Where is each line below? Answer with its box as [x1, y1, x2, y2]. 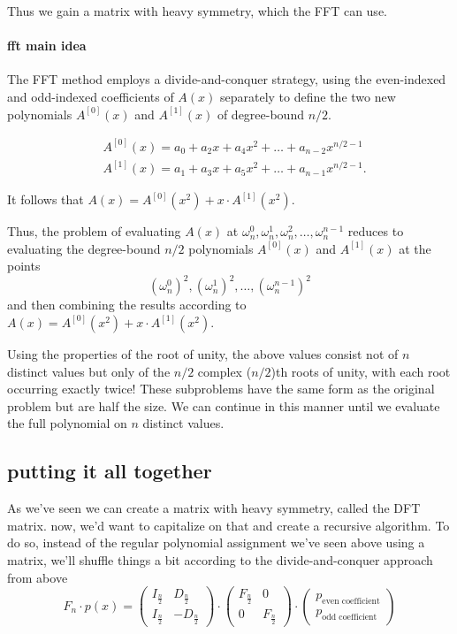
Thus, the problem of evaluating [7, 222, 181, 241]
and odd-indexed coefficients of [7, 87, 174, 105]
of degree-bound [217, 104, 304, 123]
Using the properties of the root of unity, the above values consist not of [7, 344, 399, 363]
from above [7, 568, 68, 586]
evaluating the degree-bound [7, 239, 161, 257]
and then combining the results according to [7, 295, 247, 314]
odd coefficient [322, 612, 377, 622]
